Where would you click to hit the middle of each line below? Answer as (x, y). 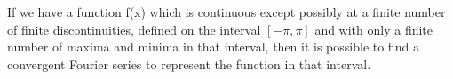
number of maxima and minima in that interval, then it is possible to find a (213, 47)
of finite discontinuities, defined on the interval (134, 29)
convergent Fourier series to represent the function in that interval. (189, 63)
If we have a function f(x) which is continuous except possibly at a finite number (226, 12)
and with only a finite (374, 29)
